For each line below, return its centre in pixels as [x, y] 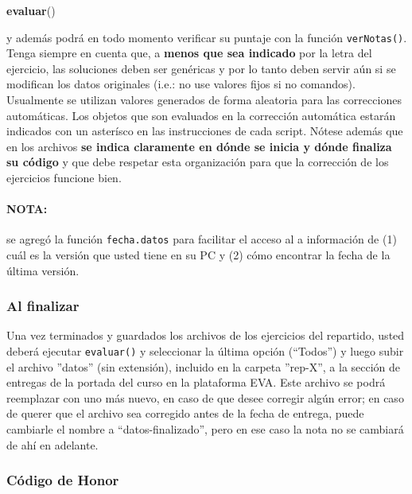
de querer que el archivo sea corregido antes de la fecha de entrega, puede [185, 413]
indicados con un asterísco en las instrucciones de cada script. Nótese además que [205, 131]
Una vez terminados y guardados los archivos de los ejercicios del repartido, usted [206, 335]
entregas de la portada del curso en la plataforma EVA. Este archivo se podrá [196, 382]
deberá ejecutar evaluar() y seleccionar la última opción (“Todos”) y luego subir [205, 351]
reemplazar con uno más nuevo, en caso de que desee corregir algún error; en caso [205, 397]
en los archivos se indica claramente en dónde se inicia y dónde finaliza [199, 146]
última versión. [43, 270]
